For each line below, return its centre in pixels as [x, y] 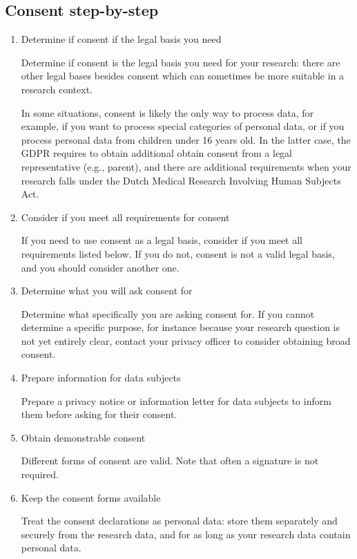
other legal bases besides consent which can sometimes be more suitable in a [183, 76]
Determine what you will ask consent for [107, 291]
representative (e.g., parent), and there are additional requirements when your [186, 166]
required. [40, 474]
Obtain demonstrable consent [83, 437]
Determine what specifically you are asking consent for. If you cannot [168, 313]
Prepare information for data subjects [101, 378]
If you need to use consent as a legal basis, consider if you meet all [162, 240]
